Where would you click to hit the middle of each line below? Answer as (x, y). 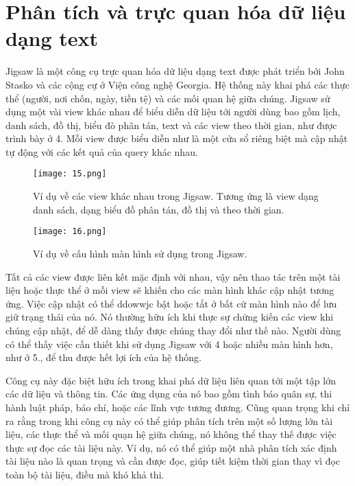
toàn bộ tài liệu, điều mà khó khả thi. (85, 474)
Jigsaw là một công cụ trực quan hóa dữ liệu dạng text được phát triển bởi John (175, 71)
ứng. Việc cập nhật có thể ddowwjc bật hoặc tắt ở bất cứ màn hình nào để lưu (171, 303)
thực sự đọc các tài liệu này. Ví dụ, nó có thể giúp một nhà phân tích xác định (171, 447)
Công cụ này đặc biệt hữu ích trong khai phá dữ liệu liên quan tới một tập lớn (171, 380)
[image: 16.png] (70, 232)
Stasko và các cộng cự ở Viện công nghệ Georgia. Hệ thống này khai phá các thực (177, 84)
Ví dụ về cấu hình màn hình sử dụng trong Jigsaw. (140, 253)
